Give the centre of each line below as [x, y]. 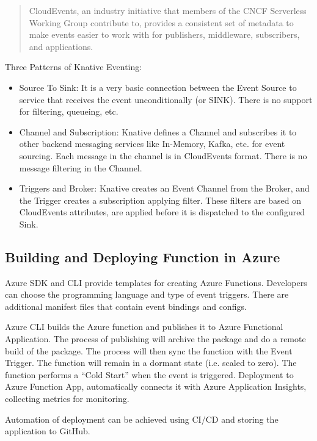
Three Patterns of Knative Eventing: [74, 67]
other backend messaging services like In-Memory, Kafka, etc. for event [152, 144]
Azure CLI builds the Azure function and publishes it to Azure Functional [144, 327]
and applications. [61, 46]
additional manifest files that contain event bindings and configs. [126, 306]
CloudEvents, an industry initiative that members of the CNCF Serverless [168, 10]
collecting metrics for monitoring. [67, 399]
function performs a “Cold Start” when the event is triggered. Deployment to [149, 374]
